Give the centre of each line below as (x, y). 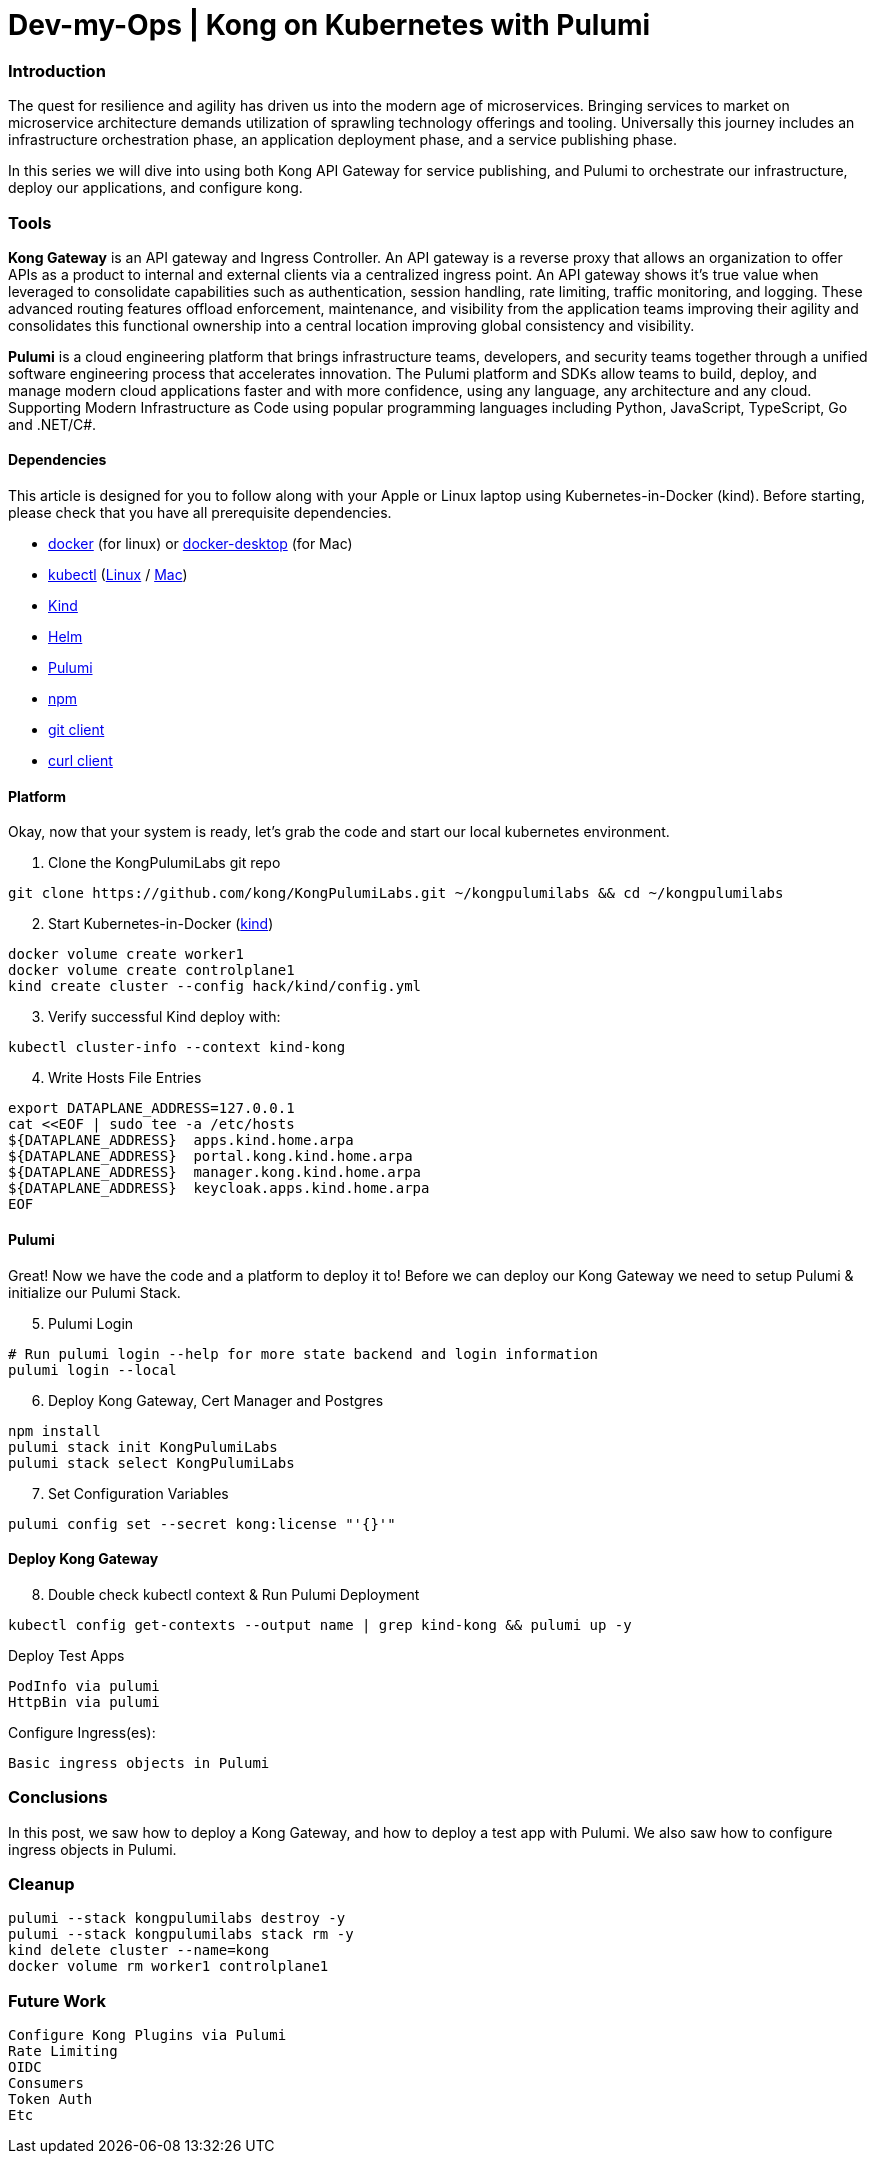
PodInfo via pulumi (84, 1685)
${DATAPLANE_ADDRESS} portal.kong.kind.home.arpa (210, 1156)
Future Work (57, 2000)
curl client (80, 761)
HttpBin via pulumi (84, 1701)
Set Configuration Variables (138, 1493)
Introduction (57, 70)
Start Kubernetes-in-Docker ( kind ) (161, 924)
